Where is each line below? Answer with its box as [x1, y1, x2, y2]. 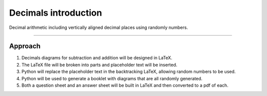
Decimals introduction [9, 7, 102, 18]
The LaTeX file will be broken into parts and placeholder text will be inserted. [21, 62, 178, 68]
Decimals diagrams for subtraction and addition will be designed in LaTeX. [21, 55, 173, 61]
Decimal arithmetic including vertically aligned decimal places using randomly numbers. [9, 24, 188, 30]
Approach [9, 42, 41, 50]
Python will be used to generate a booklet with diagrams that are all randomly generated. [21, 75, 203, 81]
